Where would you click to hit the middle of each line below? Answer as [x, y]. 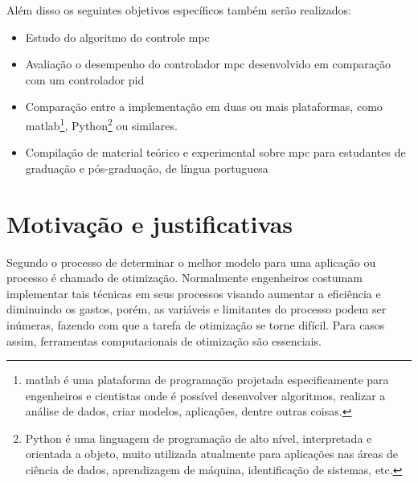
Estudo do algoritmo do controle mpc [117, 37]
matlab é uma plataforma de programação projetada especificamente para [207, 380]
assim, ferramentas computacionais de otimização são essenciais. [164, 340]
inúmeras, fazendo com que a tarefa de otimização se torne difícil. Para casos [196, 324]
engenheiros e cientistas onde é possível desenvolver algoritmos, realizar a [205, 395]
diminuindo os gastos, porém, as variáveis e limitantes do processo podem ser [197, 309]
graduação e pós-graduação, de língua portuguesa [147, 168]
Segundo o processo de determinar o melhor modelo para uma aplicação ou [191, 262]
